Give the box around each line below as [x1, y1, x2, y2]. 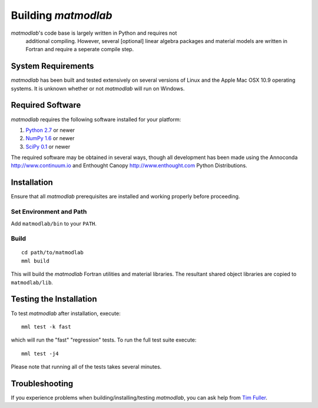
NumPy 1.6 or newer [25, 135, 75, 142]
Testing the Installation [11, 294, 97, 304]
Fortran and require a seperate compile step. [25, 46, 134, 53]
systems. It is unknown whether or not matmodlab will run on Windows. [11, 85, 185, 92]
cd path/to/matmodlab [21, 249, 84, 256]
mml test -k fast [21, 323, 71, 330]
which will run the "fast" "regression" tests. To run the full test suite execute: [11, 336, 197, 344]
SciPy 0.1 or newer [25, 143, 71, 150]
